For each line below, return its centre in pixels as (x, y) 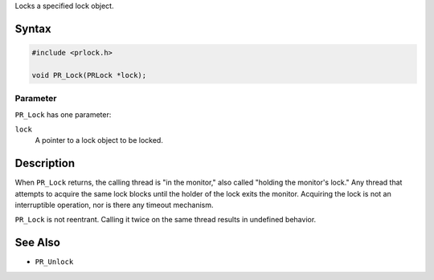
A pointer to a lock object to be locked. (99, 140)
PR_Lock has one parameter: (63, 114)
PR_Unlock (54, 262)
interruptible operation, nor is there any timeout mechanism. (114, 205)
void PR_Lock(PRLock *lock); (89, 75)
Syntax (33, 28)
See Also (37, 243)
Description (45, 163)
